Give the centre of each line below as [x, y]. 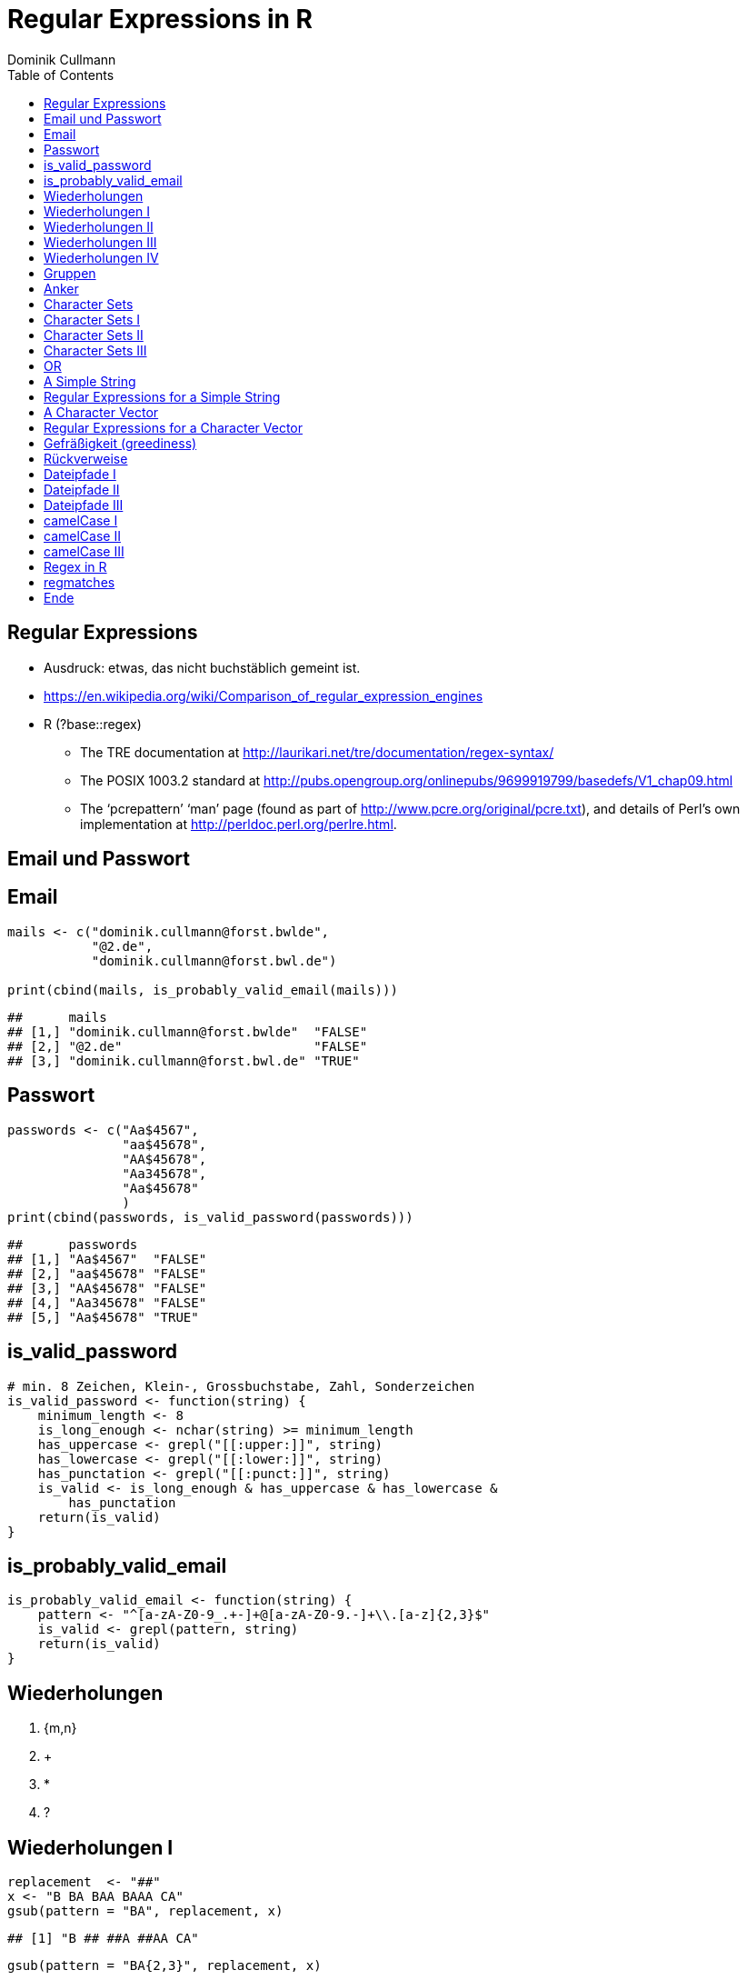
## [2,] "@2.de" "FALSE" [188, 1046]
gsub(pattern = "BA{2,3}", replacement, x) [164, 1966]
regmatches [80, 582]
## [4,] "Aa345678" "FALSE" [107, 1302]
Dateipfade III [84, 505]
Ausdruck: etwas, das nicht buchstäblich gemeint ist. [202, 667]
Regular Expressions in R [160, 19]
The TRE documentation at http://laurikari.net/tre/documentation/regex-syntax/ [317, 752]
